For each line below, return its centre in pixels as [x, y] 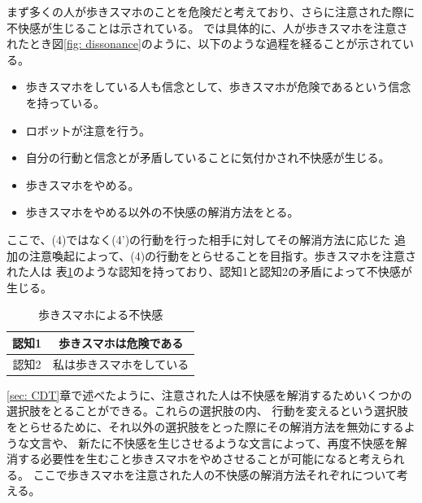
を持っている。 [65, 102]
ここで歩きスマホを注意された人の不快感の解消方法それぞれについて [215, 474]
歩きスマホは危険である [121, 342]
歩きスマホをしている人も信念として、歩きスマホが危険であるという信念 [218, 87]
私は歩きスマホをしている [121, 363]
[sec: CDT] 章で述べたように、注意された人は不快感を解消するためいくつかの [209, 394]
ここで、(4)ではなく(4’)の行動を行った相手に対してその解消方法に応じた [199, 239]
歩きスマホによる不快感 [101, 315]
